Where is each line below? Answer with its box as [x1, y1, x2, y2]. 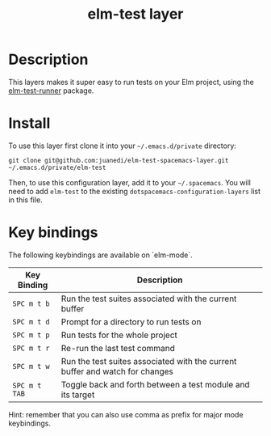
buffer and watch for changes [60, 366, 173, 377]
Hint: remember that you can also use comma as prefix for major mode [8, 409, 244, 419]
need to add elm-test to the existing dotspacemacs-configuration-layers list [8, 186, 261, 196]
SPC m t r [12, 343, 50, 353]
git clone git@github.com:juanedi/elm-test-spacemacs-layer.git [8, 156, 229, 164]
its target [60, 389, 95, 400]
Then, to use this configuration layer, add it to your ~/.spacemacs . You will [8, 177, 252, 187]
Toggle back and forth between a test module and [60, 379, 250, 390]
